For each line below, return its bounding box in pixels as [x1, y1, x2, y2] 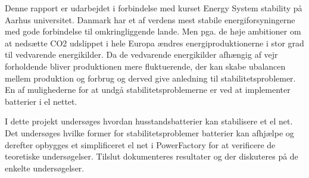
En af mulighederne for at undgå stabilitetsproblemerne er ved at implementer [5, 83, 291, 96]
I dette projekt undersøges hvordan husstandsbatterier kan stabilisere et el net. [5, 115, 293, 127]
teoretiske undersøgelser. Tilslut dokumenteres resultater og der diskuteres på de [5, 150, 298, 163]
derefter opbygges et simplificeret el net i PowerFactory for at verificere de [5, 138, 276, 151]
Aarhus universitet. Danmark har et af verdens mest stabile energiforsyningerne [5, 13, 295, 26]
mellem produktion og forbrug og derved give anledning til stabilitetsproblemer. [5, 71, 296, 84]
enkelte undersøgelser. [5, 161, 85, 174]
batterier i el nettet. [5, 95, 77, 107]
